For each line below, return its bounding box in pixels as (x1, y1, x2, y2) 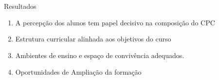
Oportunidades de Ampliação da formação (15, 66, 142, 77)
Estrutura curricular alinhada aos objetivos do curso (15, 34, 171, 44)
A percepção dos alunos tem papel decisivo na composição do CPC (15, 17, 215, 27)
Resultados (4, 1, 36, 11)
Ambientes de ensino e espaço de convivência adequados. (15, 50, 184, 60)
